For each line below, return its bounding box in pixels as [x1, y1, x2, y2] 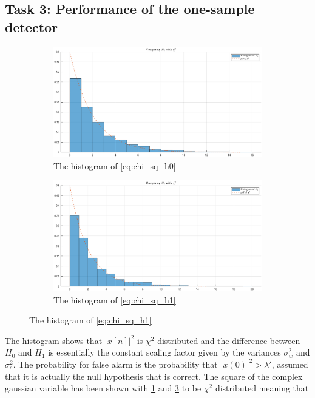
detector [5, 17, 58, 36]
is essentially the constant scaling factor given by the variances [48, 346, 281, 359]
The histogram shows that [5, 334, 103, 346]
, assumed [271, 357, 308, 370]
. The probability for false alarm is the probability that [13, 357, 218, 370]
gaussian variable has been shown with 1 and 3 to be [5, 382, 202, 394]
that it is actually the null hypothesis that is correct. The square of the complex [5, 369, 303, 382]
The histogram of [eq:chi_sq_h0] [53, 159, 176, 172]
